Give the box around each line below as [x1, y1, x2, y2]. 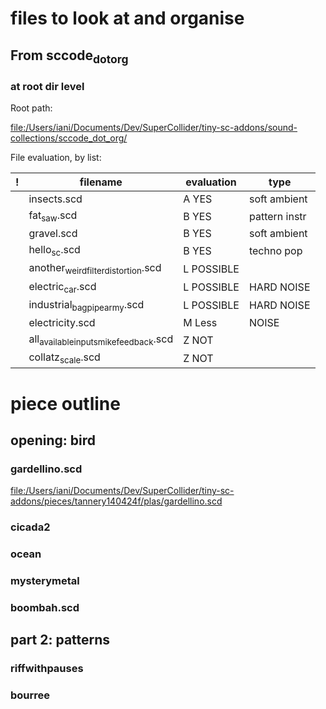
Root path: [10, 102, 53, 114]
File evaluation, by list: [10, 152, 102, 164]
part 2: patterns [10, 632, 111, 649]
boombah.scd [10, 600, 80, 614]
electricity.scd [28, 316, 96, 329]
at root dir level [10, 79, 85, 93]
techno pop [248, 243, 303, 257]
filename [79, 175, 123, 189]
